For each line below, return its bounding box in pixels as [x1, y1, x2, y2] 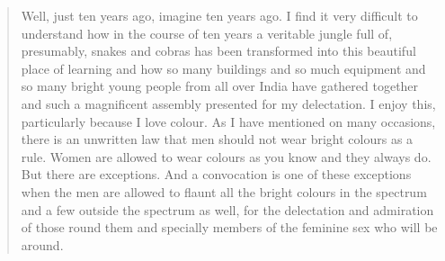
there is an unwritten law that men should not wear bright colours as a [21, 130, 414, 148]
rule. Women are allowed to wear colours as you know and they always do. [21, 147, 432, 166]
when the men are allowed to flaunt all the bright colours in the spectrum [21, 182, 427, 201]
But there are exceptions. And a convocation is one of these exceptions [21, 165, 412, 184]
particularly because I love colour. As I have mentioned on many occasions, [21, 112, 436, 130]
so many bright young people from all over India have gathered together [21, 76, 419, 95]
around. [21, 235, 64, 254]
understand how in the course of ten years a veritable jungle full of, [21, 23, 393, 42]
